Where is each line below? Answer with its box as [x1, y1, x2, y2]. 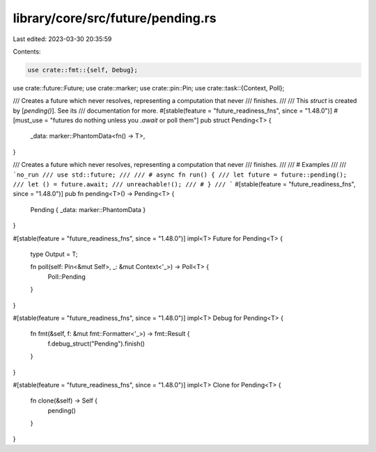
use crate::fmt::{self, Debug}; [27, 66, 139, 74]
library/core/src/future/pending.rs [13, 10, 217, 26]
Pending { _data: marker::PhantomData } [30, 205, 146, 213]
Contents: [13, 47, 41, 56]
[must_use [13, 116, 43, 124]
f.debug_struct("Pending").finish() [47, 339, 146, 348]
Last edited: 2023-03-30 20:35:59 [13, 35, 112, 43]
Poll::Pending [47, 272, 86, 281]
